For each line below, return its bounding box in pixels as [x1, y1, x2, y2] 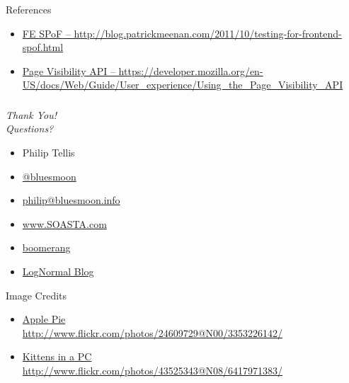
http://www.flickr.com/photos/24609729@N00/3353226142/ [22, 325, 283, 340]
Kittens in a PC [22, 349, 92, 364]
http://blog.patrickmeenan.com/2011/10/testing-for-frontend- [74, 25, 342, 40]
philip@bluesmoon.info [22, 193, 120, 207]
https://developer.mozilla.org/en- [118, 63, 263, 78]
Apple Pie [22, 311, 66, 326]
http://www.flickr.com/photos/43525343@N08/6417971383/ [22, 363, 283, 378]
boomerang [22, 240, 71, 255]
